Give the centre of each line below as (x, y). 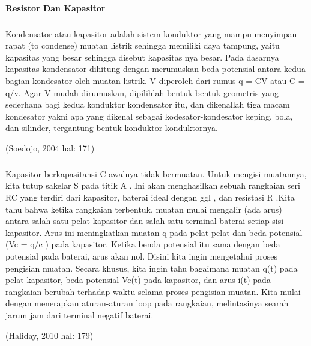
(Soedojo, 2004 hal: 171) (50, 147)
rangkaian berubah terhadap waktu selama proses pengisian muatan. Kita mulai (153, 291)
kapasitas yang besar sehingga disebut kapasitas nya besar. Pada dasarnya (142, 57)
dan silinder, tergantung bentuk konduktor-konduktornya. (112, 128)
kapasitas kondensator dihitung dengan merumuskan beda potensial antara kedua (155, 69)
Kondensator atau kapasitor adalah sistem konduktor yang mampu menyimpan (151, 33)
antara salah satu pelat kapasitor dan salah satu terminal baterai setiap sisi (145, 221)
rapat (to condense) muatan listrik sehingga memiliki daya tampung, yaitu (143, 45)
